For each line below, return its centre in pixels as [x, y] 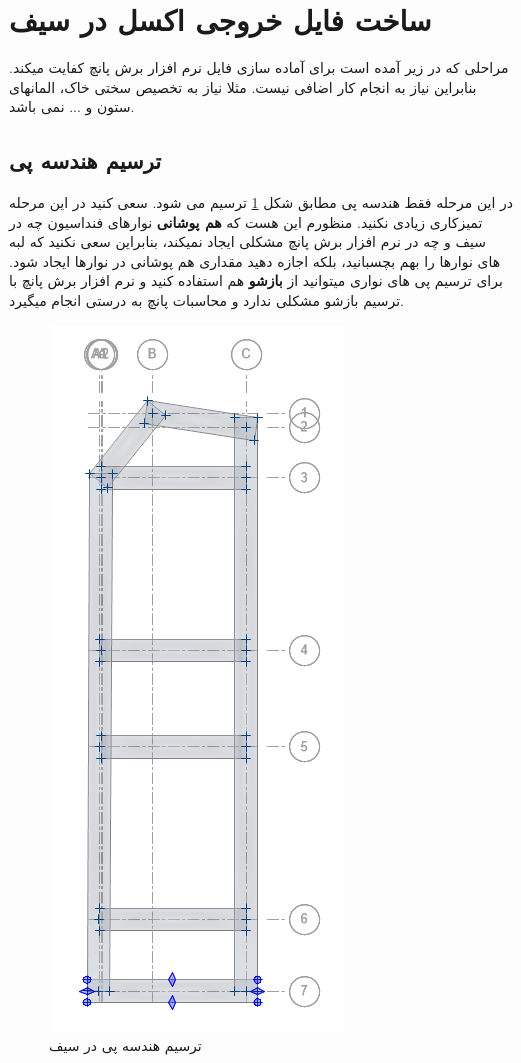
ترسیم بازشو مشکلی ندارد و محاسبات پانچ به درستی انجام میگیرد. [206, 300]
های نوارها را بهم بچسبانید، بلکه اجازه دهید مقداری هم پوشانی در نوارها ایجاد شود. [255, 260]
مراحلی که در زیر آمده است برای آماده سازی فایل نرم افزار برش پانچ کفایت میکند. [259, 67]
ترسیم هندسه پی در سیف [125, 1045]
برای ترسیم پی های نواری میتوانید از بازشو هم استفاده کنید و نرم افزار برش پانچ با [256, 280]
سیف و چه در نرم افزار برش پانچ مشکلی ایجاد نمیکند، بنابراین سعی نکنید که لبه [247, 241]
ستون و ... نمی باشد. [72, 106]
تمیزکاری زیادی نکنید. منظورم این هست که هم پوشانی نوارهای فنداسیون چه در [246, 221]
